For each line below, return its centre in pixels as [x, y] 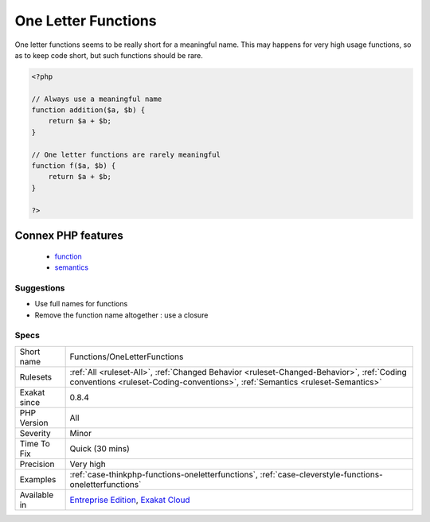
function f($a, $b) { [74, 166]
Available [37, 495]
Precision [37, 464]
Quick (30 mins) [100, 448]
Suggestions [40, 288]
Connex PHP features [69, 236]
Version [34, 423]
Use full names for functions [81, 304]
